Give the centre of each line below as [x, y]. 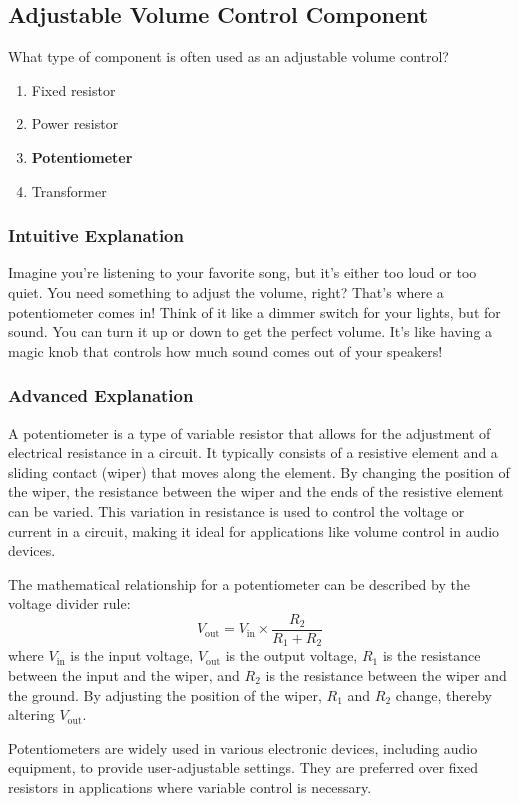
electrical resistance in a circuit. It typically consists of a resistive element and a [253, 452]
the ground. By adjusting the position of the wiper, [165, 694]
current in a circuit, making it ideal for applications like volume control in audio [254, 530]
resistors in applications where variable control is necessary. [190, 787]
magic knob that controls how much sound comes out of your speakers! [225, 350]
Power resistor [75, 123]
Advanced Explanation [101, 395]
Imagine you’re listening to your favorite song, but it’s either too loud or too [242, 272]
